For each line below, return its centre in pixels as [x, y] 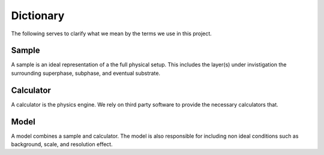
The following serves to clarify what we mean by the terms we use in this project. [112, 34]
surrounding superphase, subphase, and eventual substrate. [86, 73]
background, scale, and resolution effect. [62, 144]
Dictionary [38, 16]
